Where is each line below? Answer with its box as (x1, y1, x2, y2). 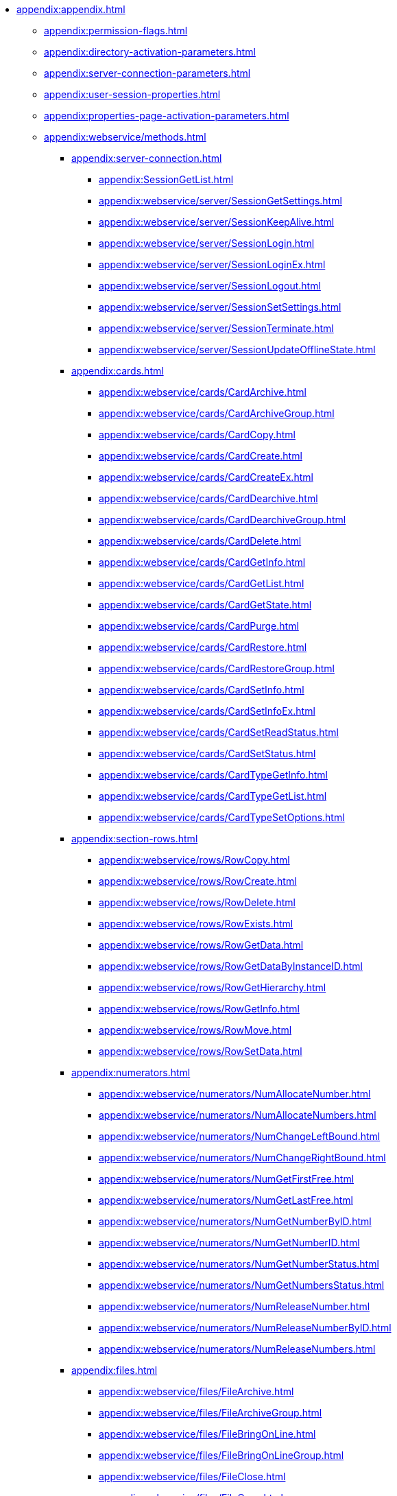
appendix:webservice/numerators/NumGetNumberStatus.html (99, 1258, 379, 1270)
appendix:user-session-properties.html (44, 88, 221, 100)
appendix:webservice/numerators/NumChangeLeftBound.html (99, 1130, 381, 1142)
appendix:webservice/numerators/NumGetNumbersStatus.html (99, 1279, 385, 1291)
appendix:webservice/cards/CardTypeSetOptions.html (99, 811, 345, 823)
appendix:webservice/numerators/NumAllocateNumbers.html (99, 1109, 376, 1121)
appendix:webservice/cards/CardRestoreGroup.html (99, 663, 335, 674)
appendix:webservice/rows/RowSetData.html (99, 1045, 302, 1057)
